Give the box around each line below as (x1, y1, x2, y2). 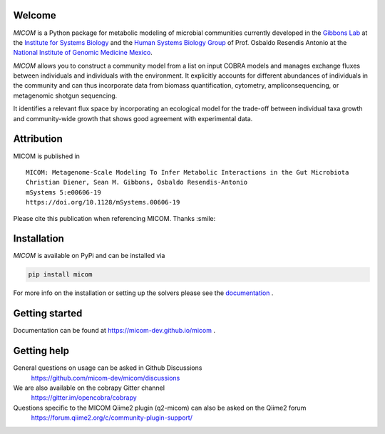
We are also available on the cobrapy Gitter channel (13, 383, 165, 392)
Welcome (13, 9, 56, 21)
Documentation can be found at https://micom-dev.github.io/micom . (13, 326, 215, 335)
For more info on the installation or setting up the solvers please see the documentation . (13, 289, 274, 297)
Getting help (13, 345, 69, 357)
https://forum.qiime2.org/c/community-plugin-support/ (31, 413, 192, 422)
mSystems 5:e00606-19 (26, 188, 101, 196)
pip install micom (28, 271, 93, 279)
